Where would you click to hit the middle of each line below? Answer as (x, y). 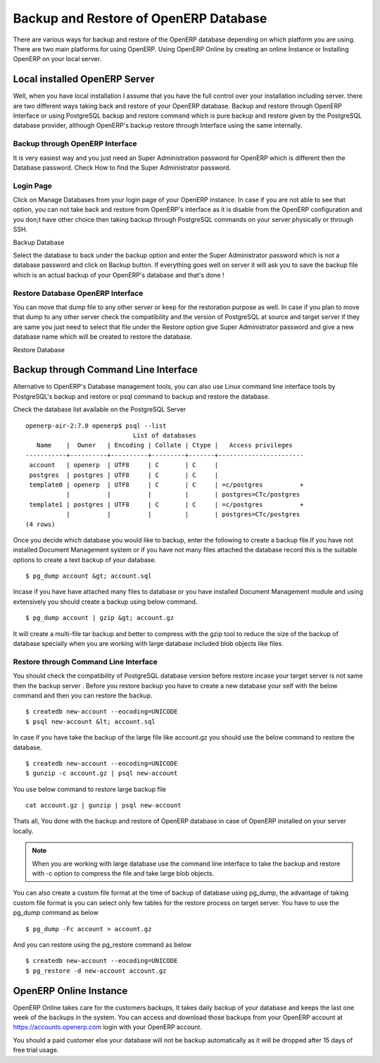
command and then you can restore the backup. (83, 695)
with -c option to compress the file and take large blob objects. (123, 874)
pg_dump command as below (56, 913)
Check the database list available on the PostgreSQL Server (100, 409)
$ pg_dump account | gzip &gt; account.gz (100, 618)
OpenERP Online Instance (70, 991)
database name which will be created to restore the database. (103, 337)
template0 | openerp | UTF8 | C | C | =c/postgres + (166, 485)
